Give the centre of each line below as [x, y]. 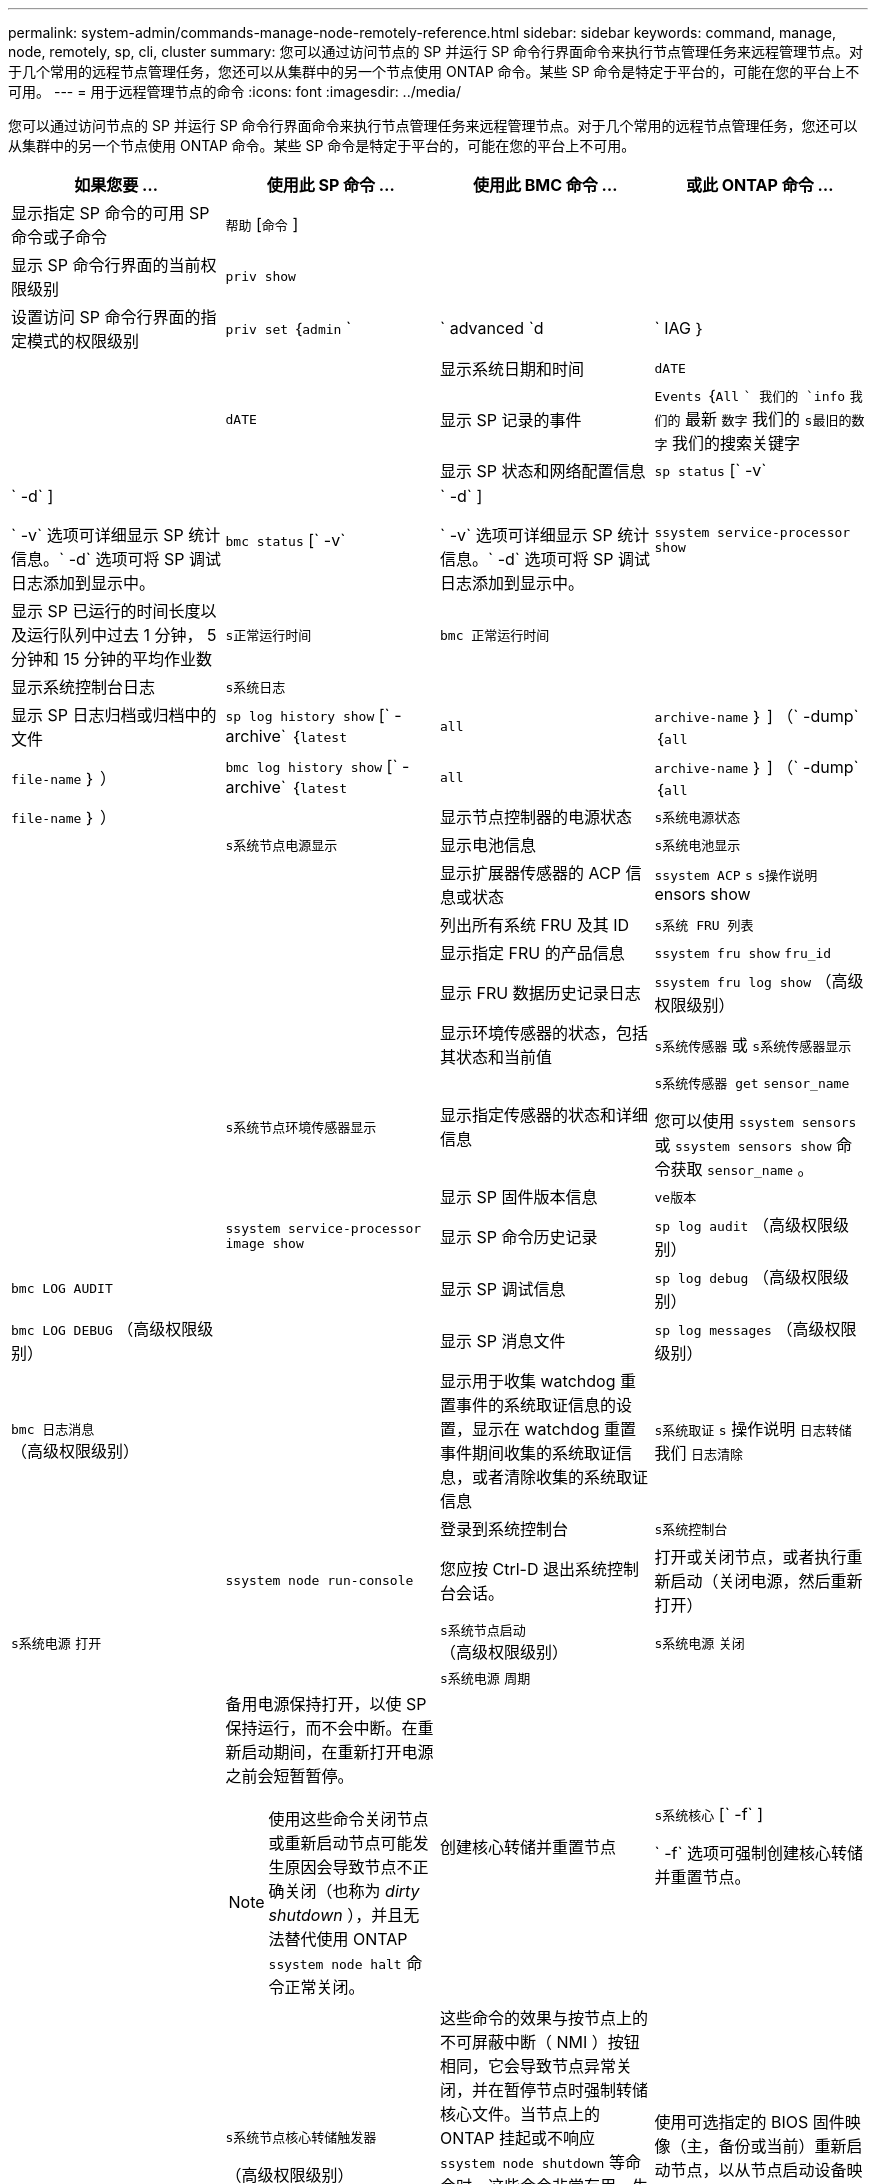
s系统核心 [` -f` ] [709, 1814]
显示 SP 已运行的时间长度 [106, 611]
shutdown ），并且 [336, 1915]
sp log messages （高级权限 [755, 1329]
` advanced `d [492, 328]
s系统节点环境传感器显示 [301, 1127]
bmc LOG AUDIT [62, 1288]
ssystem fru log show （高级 [759, 981]
